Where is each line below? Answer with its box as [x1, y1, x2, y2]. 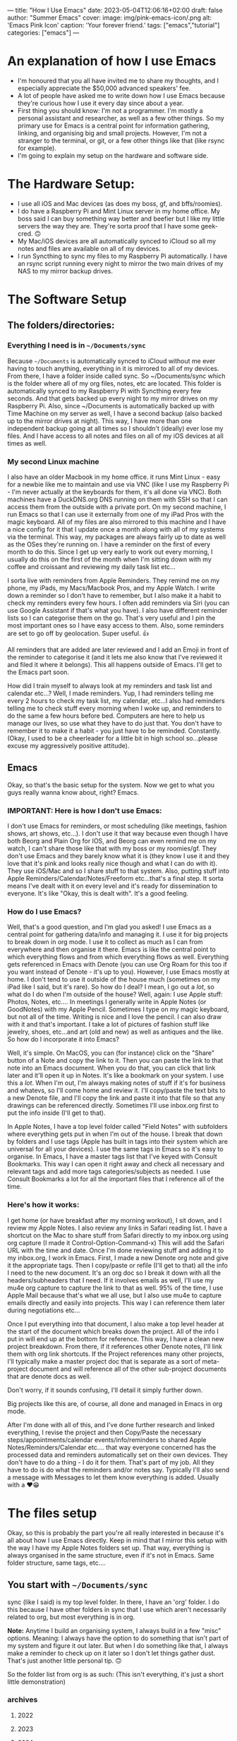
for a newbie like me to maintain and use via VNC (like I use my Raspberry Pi [7, 480, 229, 489]
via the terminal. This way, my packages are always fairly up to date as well [7, 532, 226, 542]
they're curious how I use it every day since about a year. [17, 99, 184, 107]
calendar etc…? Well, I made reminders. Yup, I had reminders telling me [7, 689, 214, 697]
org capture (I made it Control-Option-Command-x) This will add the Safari [7, 1238, 224, 1247]
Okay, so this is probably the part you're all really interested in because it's [7, 1528, 224, 1537]
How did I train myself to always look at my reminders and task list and [7, 682, 212, 690]
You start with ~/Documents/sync [7, 1579, 148, 1591]
